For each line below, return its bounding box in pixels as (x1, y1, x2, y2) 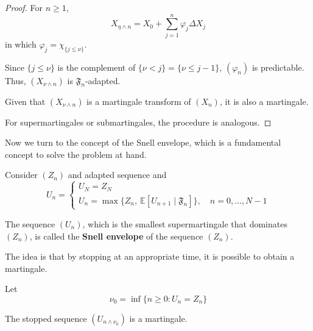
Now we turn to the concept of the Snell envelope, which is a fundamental (5, 136, 281, 149)
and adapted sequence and (68, 168, 167, 181)
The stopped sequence (5, 311, 87, 324)
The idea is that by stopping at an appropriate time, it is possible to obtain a (5, 250, 295, 263)
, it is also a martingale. (219, 94, 309, 107)
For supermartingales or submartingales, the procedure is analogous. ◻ (5, 115, 272, 128)
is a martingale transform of (86, 94, 191, 107)
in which (5, 37, 37, 50)
